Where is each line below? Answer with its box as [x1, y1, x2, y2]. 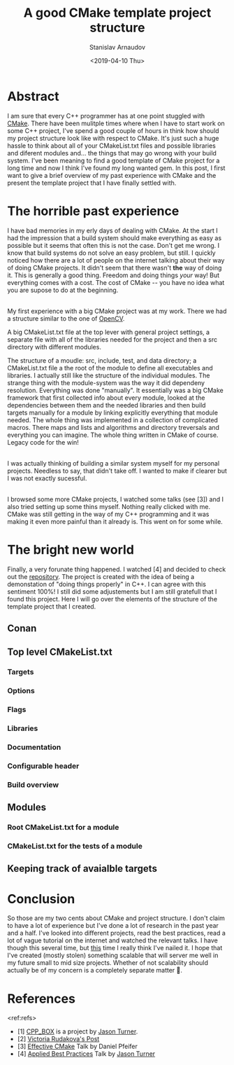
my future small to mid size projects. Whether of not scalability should [7, 959, 208, 967]
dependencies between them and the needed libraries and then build [7, 401, 206, 409]
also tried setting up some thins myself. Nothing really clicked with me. [7, 502, 211, 510]
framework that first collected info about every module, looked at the [7, 394, 205, 402]
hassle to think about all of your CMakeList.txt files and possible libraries [7, 141, 217, 150]
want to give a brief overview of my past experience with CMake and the [7, 171, 217, 179]
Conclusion [7, 891, 75, 907]
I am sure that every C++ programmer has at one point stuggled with [7, 111, 205, 120]
